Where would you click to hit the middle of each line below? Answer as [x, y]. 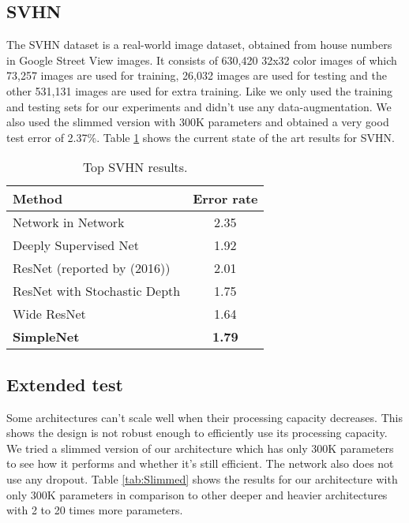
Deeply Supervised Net [76, 245]
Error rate [225, 199]
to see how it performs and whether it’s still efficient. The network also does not [200, 463]
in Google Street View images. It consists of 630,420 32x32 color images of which [202, 60]
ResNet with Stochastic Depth [97, 291]
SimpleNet [46, 337]
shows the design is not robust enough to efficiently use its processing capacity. [197, 433]
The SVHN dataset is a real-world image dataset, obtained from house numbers [199, 45]
